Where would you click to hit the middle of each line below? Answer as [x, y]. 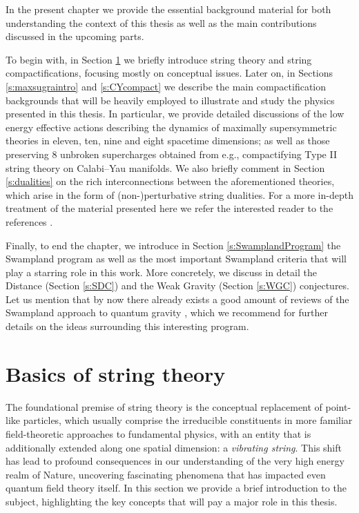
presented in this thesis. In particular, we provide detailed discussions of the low [175, 114]
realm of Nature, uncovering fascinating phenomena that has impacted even [166, 474]
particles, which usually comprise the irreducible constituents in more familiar [188, 420]
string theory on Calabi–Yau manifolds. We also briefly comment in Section [165, 167]
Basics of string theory [116, 373]
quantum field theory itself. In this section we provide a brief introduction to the [176, 488]
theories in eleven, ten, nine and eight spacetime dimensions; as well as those [168, 141]
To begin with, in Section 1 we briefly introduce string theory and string [159, 59]
